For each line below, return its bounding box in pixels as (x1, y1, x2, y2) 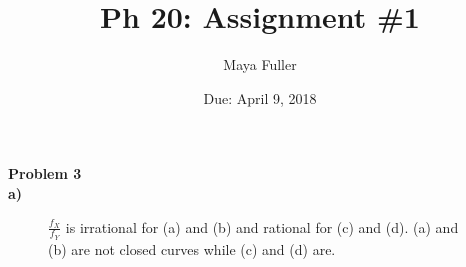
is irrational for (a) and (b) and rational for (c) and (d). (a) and (65, 216, 459, 237)
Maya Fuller (223, 54, 297, 75)
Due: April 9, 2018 (203, 87, 317, 108)
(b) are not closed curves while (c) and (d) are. (48, 238, 336, 259)
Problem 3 (8, 163, 82, 184)
